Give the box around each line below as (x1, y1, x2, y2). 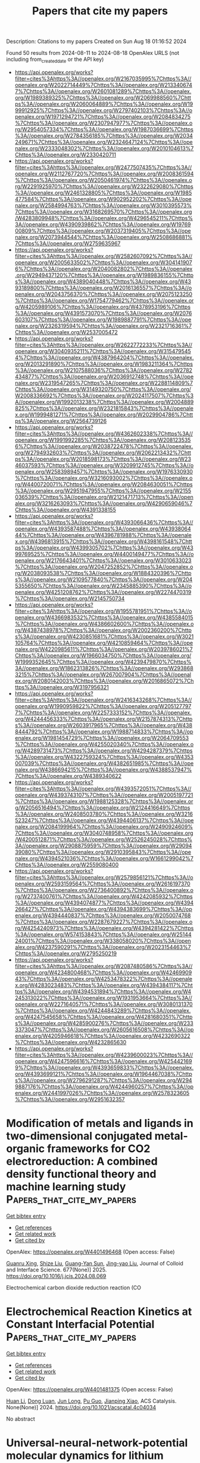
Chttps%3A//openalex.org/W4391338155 (14, 506, 116, 513)
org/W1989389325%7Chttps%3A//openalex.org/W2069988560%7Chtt (14, 94, 192, 101)
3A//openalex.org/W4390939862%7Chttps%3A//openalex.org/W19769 (14, 221, 192, 228)
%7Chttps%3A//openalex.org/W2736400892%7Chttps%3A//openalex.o (14, 886, 193, 893)
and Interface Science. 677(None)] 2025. (6, 1266, 107, 1273)
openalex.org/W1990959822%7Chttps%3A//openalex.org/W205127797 (14, 702, 192, 709)
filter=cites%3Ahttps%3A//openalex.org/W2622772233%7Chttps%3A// (14, 341, 192, 348)
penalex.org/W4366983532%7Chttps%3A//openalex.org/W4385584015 (14, 613, 193, 621)
